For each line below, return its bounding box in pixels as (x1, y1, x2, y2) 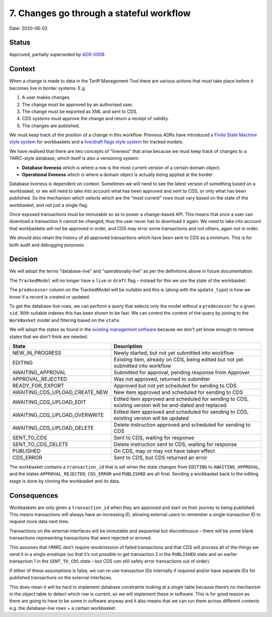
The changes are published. (22, 123, 80, 129)
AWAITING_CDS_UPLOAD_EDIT (12, 399, 87, 406)
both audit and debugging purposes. (9, 242, 86, 248)
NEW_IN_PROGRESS (12, 349, 61, 356)
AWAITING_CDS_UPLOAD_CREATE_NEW (12, 388, 108, 396)
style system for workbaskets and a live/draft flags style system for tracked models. (9, 139, 184, 145)
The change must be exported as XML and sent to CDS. (22, 108, 138, 115)
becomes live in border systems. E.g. (9, 85, 86, 91)
